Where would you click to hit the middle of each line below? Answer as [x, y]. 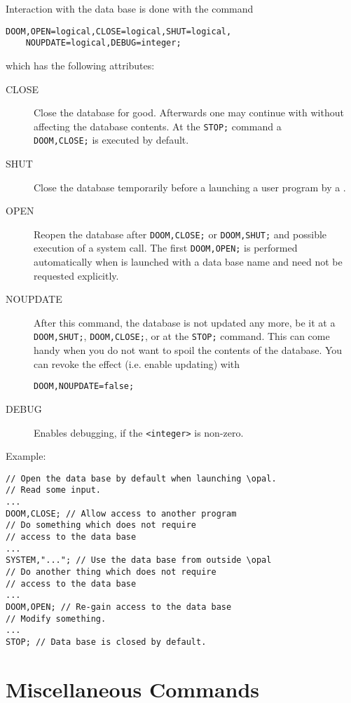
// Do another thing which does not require [111, 572]
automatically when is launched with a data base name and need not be [188, 262]
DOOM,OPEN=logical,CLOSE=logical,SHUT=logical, [119, 31]
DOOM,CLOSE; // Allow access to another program [121, 513]
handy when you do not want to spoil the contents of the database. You [188, 350]
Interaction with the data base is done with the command [130, 8]
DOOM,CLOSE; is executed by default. [111, 140]
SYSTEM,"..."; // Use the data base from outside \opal [139, 560]
